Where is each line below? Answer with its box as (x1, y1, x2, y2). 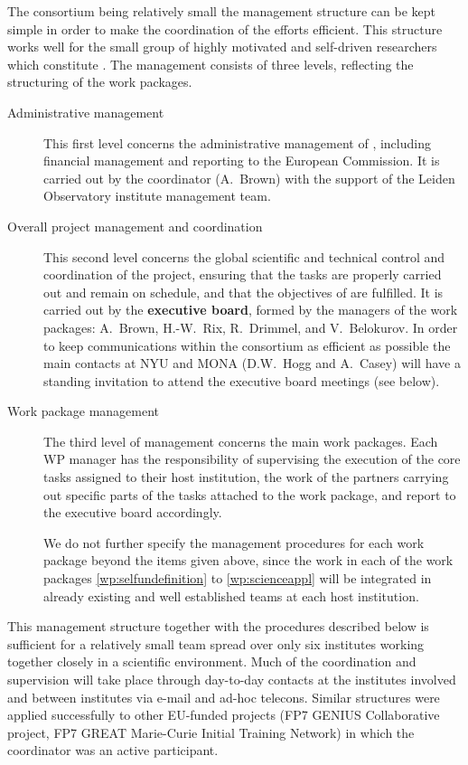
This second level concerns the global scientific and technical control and (43, 247, 445, 266)
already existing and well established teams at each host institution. (43, 586, 419, 605)
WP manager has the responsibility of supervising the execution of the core (43, 449, 461, 468)
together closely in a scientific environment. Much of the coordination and (7, 652, 417, 671)
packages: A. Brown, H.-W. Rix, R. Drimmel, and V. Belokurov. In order (43, 317, 458, 336)
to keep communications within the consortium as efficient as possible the (43, 335, 451, 354)
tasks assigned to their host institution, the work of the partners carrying (43, 467, 449, 486)
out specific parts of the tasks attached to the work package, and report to (43, 485, 456, 504)
